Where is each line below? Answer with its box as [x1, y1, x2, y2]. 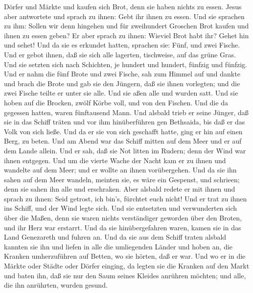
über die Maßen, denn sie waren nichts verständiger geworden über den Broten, [4, 213, 242, 223]
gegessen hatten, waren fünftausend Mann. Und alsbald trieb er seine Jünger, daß [4, 107, 249, 117]
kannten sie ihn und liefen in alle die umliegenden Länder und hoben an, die [4, 241, 233, 251]
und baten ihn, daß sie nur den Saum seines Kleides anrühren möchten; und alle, [4, 270, 246, 280]
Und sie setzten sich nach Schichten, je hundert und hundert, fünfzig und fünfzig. [4, 59, 247, 69]
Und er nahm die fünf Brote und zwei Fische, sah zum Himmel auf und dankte [4, 69, 240, 79]
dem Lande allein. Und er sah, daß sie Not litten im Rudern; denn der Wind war [4, 145, 246, 155]
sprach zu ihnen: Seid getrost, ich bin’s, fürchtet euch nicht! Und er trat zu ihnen [4, 193, 247, 203]
